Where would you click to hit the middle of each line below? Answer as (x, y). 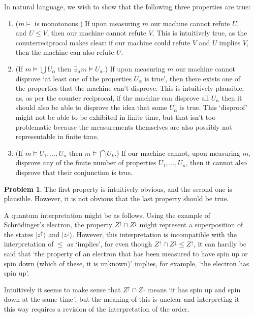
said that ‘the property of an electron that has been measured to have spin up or (126, 254)
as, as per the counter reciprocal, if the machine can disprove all (112, 97)
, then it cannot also (216, 162)
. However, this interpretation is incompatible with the (154, 234)
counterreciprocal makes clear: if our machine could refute (103, 42)
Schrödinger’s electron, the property (58, 225)
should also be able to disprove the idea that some (91, 107)
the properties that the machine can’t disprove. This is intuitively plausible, (130, 88)
